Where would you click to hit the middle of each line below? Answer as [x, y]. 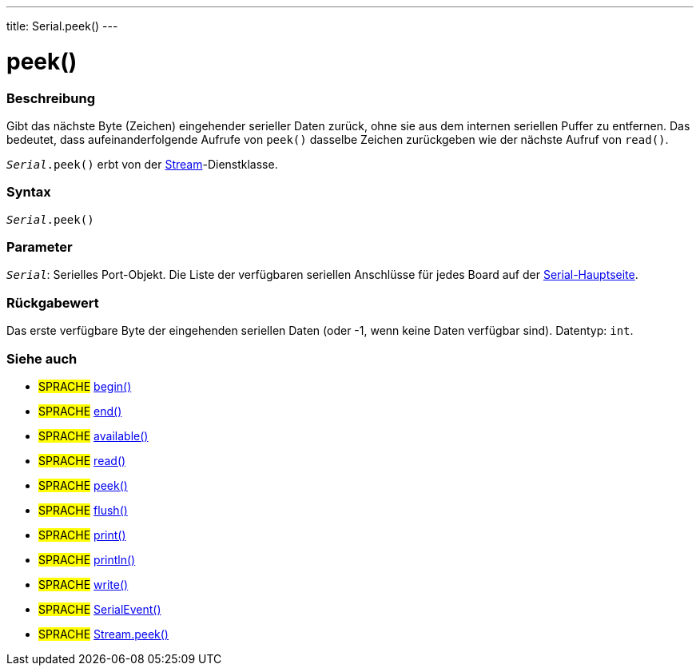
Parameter [40, 247]
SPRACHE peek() [83, 485]
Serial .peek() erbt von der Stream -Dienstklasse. [142, 164]
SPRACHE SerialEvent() [100, 609]
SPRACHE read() [82, 460]
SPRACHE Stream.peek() [103, 634]
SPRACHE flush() [83, 510]
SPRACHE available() [93, 435]
